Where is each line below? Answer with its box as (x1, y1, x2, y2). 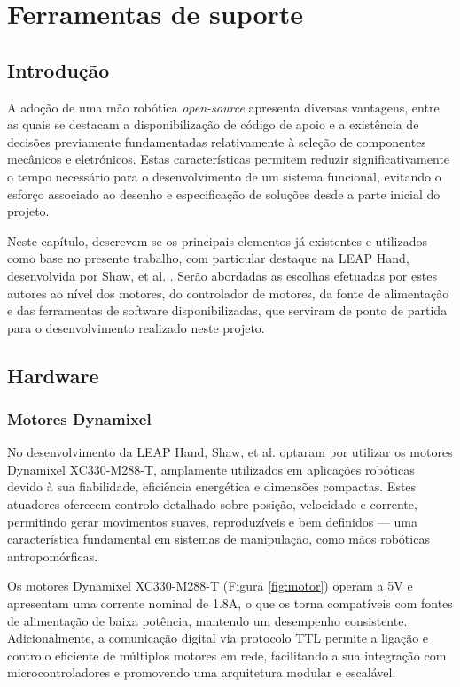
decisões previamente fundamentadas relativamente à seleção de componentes (7, 132, 426, 151)
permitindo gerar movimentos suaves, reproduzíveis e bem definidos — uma (7, 512, 417, 530)
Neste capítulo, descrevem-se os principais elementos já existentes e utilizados (7, 231, 427, 250)
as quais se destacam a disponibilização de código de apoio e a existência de (7, 115, 419, 134)
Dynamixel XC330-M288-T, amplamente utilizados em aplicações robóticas (7, 459, 415, 478)
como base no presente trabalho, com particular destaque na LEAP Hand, (7, 249, 409, 267)
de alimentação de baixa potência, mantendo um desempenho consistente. (7, 611, 408, 629)
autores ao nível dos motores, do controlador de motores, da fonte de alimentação (7, 283, 449, 302)
